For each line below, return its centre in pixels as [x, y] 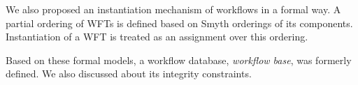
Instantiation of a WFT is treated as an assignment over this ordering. [157, 37]
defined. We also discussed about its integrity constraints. [129, 74]
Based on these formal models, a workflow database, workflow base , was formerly [179, 60]
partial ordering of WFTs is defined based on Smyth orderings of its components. [179, 23]
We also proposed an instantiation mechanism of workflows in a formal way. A [173, 9]
